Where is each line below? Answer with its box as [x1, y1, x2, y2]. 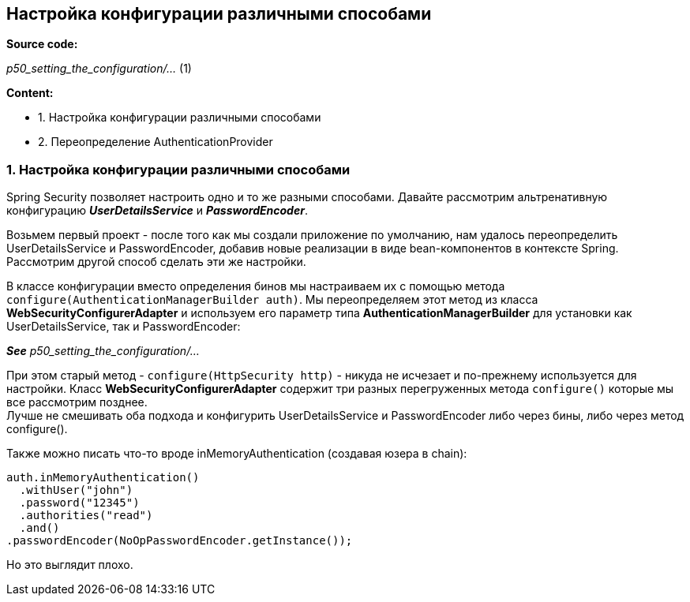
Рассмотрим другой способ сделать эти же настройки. [6, 255, 306, 269]
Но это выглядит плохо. [6, 558, 133, 572]
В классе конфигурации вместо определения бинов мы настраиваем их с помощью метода [6, 279, 505, 294]
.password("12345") [19, 496, 140, 510]
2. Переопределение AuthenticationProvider [38, 135, 273, 149]
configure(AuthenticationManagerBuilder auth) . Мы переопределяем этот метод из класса [6, 293, 538, 307]
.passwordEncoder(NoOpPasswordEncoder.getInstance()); [6, 534, 353, 548]
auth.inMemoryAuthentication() [6, 471, 200, 484]
